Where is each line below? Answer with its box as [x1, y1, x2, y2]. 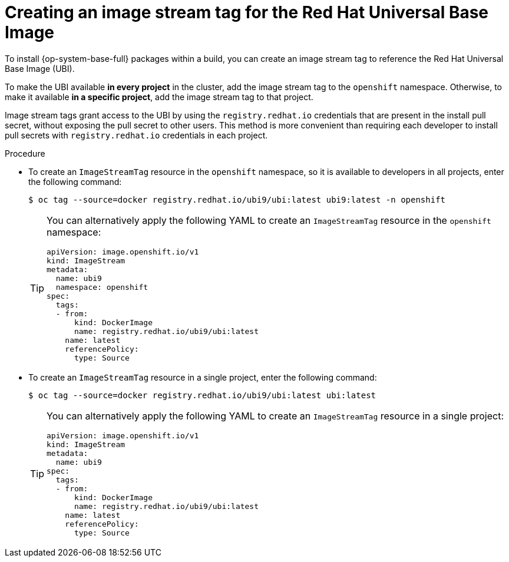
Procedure [5, 148, 45, 158]
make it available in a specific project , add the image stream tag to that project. [5, 91, 313, 102]
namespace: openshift [55, 282, 148, 292]
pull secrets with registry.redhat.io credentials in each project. [5, 130, 268, 140]
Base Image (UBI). [5, 63, 75, 74]
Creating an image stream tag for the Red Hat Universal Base [5, 2, 489, 22]
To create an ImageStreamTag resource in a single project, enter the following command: [28, 372, 377, 382]
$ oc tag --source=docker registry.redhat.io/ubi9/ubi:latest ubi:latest [28, 390, 376, 400]
